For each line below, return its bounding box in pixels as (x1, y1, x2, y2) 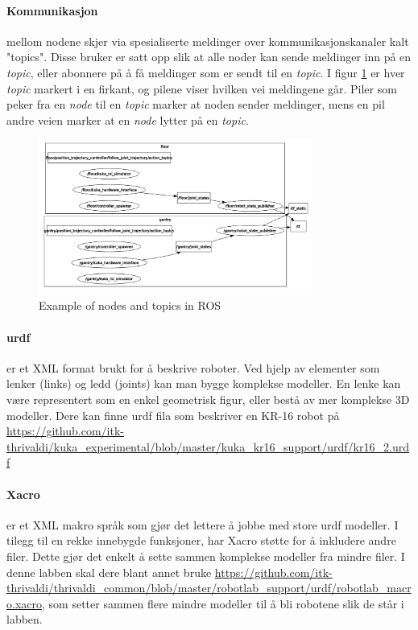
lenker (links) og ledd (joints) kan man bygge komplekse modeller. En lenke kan (6, 375, 401, 392)
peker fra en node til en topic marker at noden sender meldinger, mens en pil (6, 96, 385, 113)
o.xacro (6, 595, 42, 611)
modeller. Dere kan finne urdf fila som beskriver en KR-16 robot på (6, 406, 340, 423)
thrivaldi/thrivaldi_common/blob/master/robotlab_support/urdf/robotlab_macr (6, 579, 412, 596)
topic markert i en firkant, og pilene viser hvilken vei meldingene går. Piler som (6, 80, 397, 97)
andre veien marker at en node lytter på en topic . (6, 111, 249, 128)
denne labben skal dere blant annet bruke (6, 563, 212, 580)
